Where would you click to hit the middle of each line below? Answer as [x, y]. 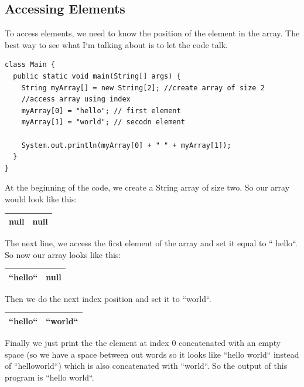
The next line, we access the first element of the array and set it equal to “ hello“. [151, 243]
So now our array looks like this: [63, 254]
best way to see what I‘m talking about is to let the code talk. [116, 44]
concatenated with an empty [230, 343]
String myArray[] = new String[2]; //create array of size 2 [143, 88]
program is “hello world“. [49, 377]
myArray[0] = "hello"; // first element [101, 111]
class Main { [30, 65]
